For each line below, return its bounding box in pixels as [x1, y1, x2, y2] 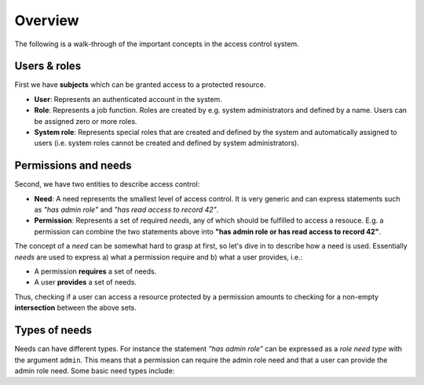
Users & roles [14, 60, 82, 73]
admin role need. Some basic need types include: [14, 365, 175, 376]
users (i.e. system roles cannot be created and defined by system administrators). [34, 138, 300, 148]
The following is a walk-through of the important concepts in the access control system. [14, 39, 300, 49]
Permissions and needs [14, 159, 132, 173]
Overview [14, 12, 79, 29]
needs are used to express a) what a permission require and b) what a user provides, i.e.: [14, 252, 303, 262]
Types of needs [14, 324, 93, 337]
